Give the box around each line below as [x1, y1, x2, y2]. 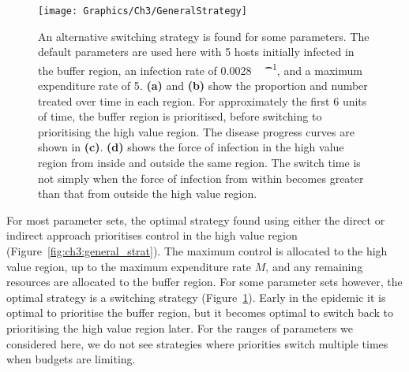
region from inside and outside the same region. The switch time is [38, 154, 361, 171]
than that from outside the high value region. [38, 185, 257, 202]
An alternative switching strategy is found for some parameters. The [38, 28, 370, 44]
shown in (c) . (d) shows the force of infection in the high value [38, 139, 344, 155]
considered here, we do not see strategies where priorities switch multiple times [6, 335, 388, 352]
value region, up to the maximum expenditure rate [6, 258, 252, 274]
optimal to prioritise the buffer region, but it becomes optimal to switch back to [6, 304, 393, 321]
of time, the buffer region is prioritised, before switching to [38, 108, 322, 125]
